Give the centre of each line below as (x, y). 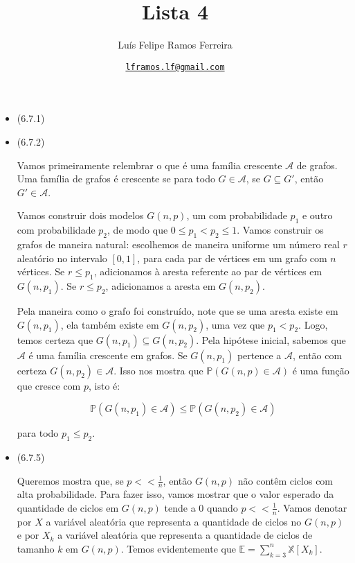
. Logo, (313, 324)
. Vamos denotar (312, 507)
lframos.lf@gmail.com (175, 67)
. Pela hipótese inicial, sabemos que (271, 339)
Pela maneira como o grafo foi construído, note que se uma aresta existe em (177, 310)
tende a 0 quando (201, 507)
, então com (317, 355)
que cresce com (49, 385)
